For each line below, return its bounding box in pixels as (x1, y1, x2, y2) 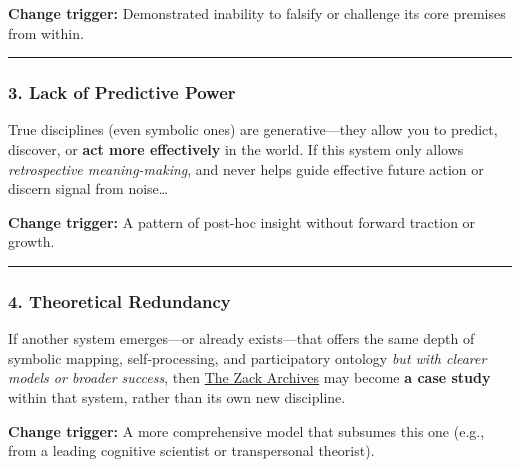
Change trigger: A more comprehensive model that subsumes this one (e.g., (8, 420, 485, 441)
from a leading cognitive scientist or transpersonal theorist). (8, 440, 375, 461)
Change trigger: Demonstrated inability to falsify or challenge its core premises (8, 3, 506, 23)
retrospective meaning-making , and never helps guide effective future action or (8, 158, 484, 179)
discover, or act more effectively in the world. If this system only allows (8, 139, 464, 159)
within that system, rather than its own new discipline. (8, 386, 346, 407)
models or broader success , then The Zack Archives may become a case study (8, 367, 491, 388)
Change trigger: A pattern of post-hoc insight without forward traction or (8, 211, 476, 232)
